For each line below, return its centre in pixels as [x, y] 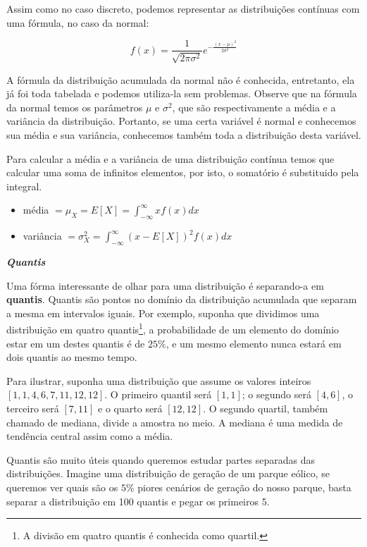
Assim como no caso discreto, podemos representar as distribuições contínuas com [183, 8]
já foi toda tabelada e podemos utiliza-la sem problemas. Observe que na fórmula [182, 93]
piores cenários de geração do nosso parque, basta [244, 487]
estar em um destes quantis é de [76, 343]
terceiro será [33, 408]
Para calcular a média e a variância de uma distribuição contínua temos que [170, 158]
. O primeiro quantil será [158, 394]
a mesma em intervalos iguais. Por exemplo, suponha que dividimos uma [163, 313]
